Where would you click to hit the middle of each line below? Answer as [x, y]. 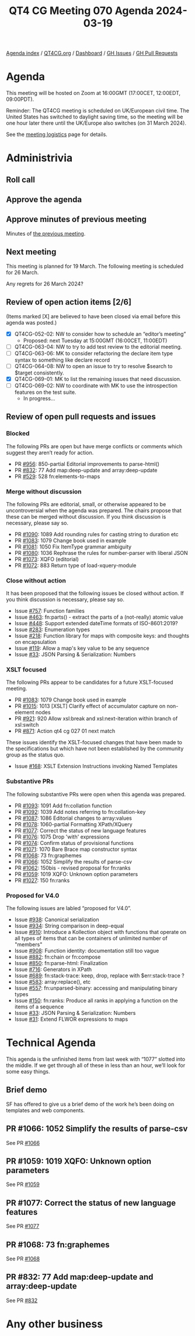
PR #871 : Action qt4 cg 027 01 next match [65, 731]
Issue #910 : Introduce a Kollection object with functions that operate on [100, 932]
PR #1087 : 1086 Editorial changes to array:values [73, 818]
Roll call [20, 180]
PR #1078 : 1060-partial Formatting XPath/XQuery [73, 824]
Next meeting [31, 252]
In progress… [39, 398]
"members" [28, 945]
